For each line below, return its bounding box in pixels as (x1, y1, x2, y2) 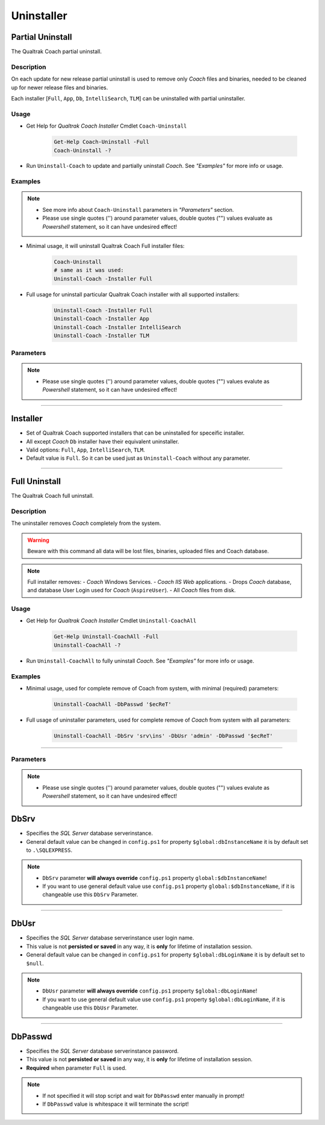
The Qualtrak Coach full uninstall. (11, 492, 94, 500)
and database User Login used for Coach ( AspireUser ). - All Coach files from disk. (27, 587, 236, 594)
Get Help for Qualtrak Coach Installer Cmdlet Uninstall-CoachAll (26, 617, 197, 624)
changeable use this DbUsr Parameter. (42, 1004, 138, 1011)
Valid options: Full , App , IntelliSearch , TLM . (26, 446, 145, 453)
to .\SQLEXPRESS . (26, 846, 72, 854)
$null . (26, 959, 45, 967)
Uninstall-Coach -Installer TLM (54, 332, 150, 339)
